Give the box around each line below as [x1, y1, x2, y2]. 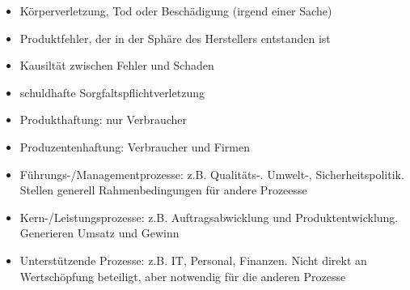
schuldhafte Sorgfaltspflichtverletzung [19, 83, 205, 100]
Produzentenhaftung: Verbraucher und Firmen [19, 138, 250, 155]
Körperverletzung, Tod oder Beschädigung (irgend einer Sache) [19, 2, 332, 19]
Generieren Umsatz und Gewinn [19, 224, 180, 241]
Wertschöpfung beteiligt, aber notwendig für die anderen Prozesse [19, 267, 346, 284]
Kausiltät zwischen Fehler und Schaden [19, 57, 214, 74]
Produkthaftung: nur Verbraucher [19, 111, 187, 128]
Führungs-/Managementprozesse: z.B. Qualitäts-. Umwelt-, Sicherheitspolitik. [19, 165, 404, 182]
